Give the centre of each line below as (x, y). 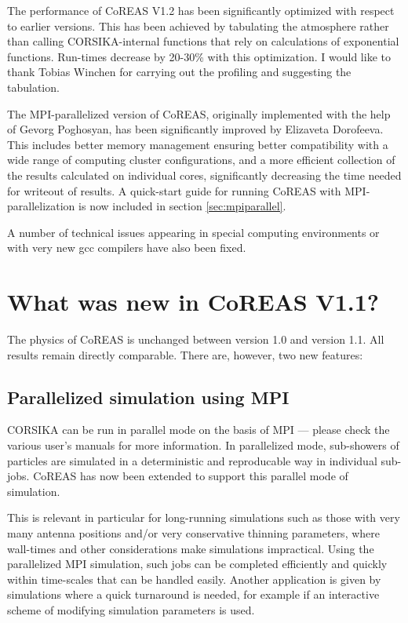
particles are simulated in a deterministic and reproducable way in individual (192, 460)
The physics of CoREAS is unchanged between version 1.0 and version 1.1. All (196, 339)
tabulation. (33, 87)
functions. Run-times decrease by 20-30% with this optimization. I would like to (199, 56)
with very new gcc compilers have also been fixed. (127, 248)
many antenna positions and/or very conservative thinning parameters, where (194, 532)
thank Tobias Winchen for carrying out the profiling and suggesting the (179, 72)
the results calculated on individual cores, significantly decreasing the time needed (204, 175)
